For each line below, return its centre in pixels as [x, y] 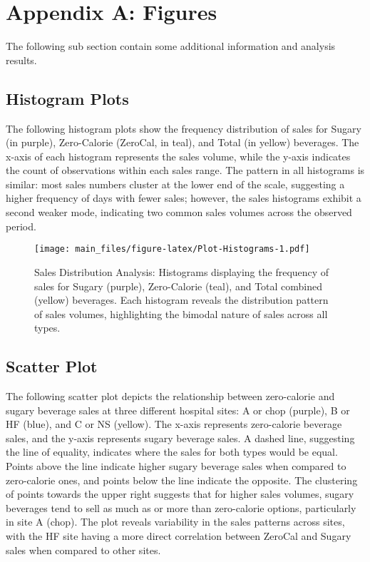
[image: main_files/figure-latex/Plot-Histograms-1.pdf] [172, 249]
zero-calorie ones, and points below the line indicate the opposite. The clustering [182, 480]
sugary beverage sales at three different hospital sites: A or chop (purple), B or [178, 410]
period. [21, 226]
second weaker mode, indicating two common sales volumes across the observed [179, 212]
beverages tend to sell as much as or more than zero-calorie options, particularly [181, 507]
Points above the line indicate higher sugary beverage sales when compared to [176, 466]
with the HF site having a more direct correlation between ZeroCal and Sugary [179, 536]
